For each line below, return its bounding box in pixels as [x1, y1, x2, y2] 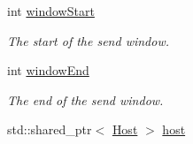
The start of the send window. [7, 31, 170, 49]
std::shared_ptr [7, 120, 92, 139]
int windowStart [7, 2, 95, 19]
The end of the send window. [7, 90, 164, 109]
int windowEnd [7, 61, 89, 80]
